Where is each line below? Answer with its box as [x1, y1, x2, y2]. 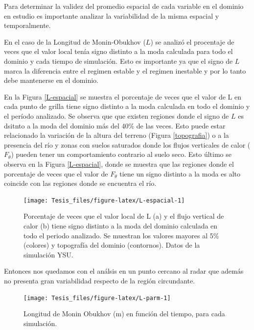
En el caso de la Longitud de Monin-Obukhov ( [4, 36, 146, 47]
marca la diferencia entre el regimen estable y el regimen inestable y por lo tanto [4, 65, 246, 76]
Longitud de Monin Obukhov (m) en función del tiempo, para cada [23, 308, 225, 319]
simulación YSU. [23, 249, 73, 259]
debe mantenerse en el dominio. [4, 75, 98, 85]
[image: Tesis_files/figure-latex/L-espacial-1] [23, 197, 185, 204]
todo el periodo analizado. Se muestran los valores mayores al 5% [23, 230, 219, 240]
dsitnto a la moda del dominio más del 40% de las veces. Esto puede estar [4, 120, 226, 130]
